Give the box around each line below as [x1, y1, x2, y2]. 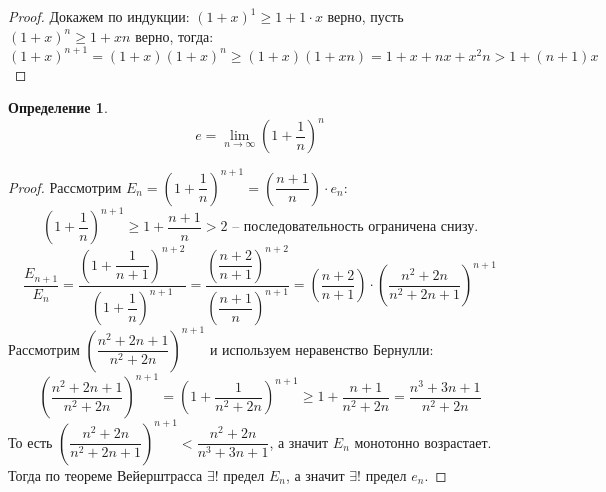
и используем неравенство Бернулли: [209, 338, 434, 359]
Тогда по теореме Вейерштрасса [8, 464, 203, 485]
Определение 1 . [8, 97, 108, 118]
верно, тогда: [135, 25, 214, 46]
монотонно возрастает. [354, 431, 492, 452]
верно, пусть [327, 6, 404, 26]
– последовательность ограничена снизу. [232, 220, 479, 235]
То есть [8, 431, 53, 452]
